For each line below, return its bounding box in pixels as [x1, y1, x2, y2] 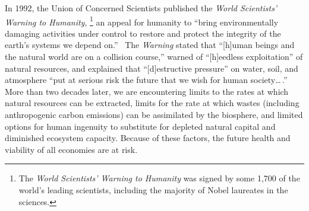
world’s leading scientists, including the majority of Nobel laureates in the [18, 183, 288, 196]
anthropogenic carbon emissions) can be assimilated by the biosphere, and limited [5, 108, 303, 120]
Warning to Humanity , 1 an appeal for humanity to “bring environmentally [5, 14, 279, 28]
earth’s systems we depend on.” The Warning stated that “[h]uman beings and [5, 39, 295, 51]
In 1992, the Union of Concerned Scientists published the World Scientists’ [5, 2, 278, 14]
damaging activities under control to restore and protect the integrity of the [5, 27, 281, 39]
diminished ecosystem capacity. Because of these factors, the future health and [5, 132, 291, 144]
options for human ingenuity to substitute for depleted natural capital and [5, 120, 276, 132]
